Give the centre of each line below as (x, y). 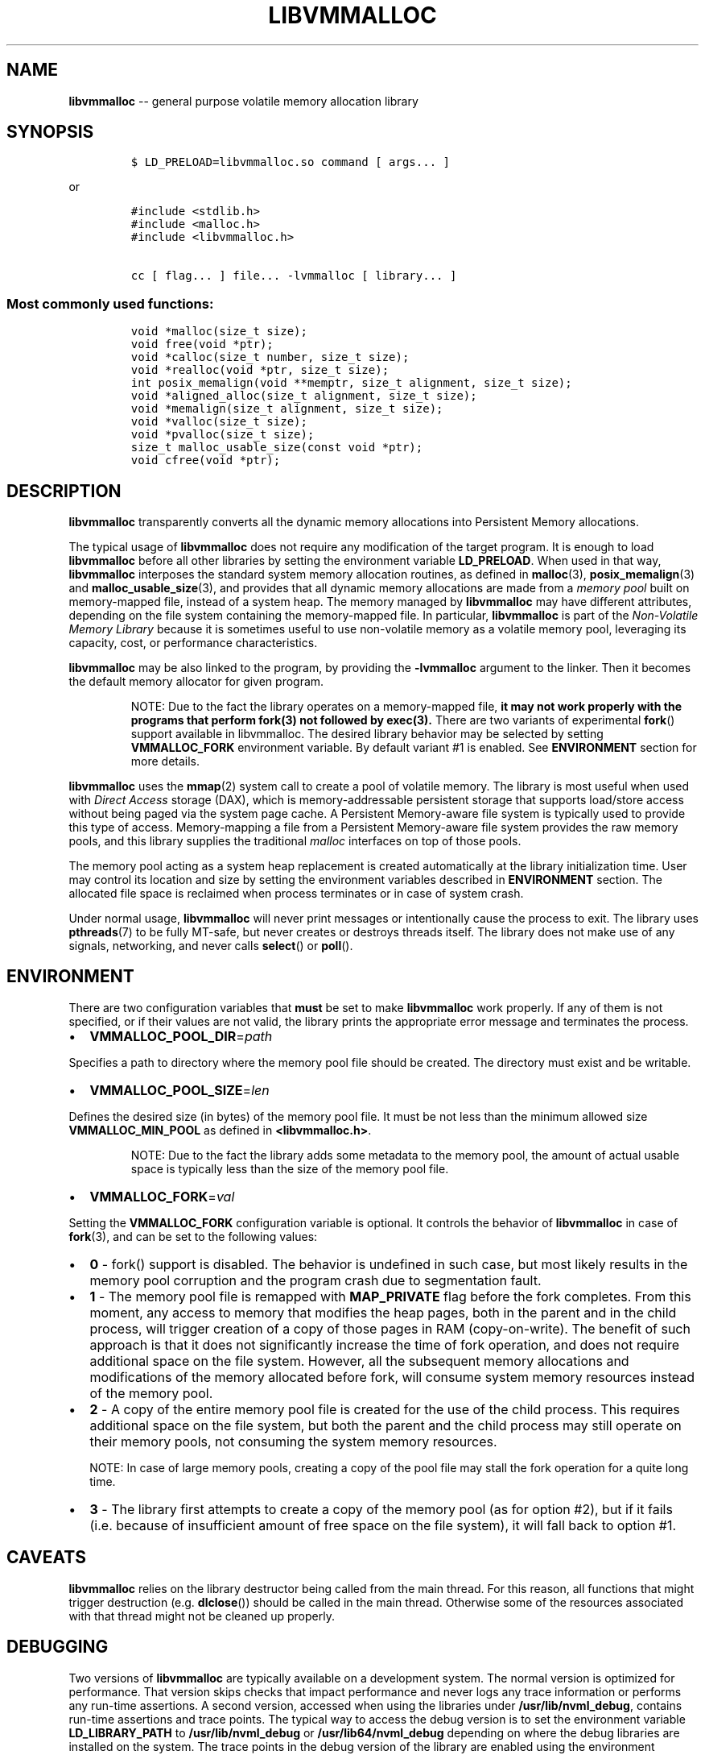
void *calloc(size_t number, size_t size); (270, 357)
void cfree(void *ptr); (206, 461)
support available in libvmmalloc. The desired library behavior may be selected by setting (367, 734)
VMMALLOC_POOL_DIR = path (181, 1036)
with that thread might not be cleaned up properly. (202, 1616)
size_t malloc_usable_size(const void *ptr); (277, 448)
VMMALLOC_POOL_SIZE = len (179, 1090)
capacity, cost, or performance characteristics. (193, 643)
